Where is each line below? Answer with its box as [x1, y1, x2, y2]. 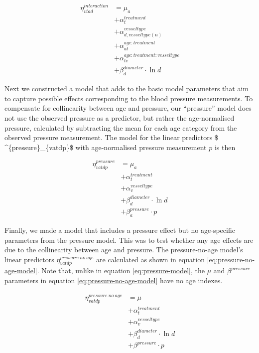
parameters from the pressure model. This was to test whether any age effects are [4, 234, 254, 245]
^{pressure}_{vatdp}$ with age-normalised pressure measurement [4, 142, 207, 152]
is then [214, 142, 236, 152]
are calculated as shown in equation [96, 254, 205, 264]
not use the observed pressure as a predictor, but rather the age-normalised [4, 113, 235, 123]
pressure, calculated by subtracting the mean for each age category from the [4, 122, 237, 133]
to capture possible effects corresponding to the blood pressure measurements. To [4, 93, 253, 103]
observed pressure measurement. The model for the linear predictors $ [4, 132, 218, 143]
